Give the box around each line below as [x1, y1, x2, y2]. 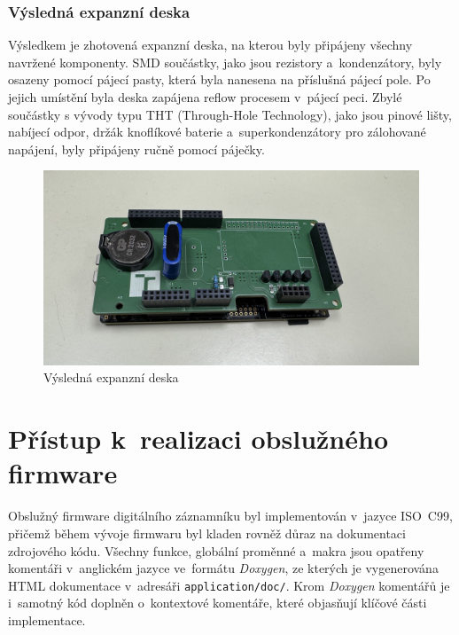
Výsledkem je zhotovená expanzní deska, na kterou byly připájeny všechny [8, 35, 413, 54]
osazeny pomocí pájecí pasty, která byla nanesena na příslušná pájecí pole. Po [8, 70, 431, 89]
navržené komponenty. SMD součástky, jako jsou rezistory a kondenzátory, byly [8, 52, 442, 71]
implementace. [8, 610, 86, 629]
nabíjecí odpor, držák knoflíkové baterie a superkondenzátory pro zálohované [8, 122, 426, 141]
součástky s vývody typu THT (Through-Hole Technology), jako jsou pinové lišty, [8, 105, 452, 123]
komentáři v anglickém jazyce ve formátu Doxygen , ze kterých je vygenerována [8, 559, 439, 577]
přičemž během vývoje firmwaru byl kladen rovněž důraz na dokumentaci [8, 523, 406, 542]
